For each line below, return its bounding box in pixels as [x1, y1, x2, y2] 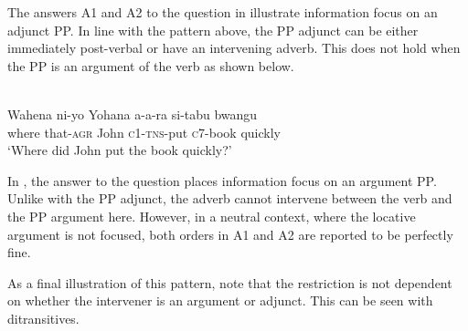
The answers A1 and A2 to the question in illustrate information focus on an [7, 3, 438, 21]
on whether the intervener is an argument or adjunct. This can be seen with [7, 291, 433, 310]
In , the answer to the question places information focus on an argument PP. [7, 171, 437, 190]
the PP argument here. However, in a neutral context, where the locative [7, 206, 416, 225]
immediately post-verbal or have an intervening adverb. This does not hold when [7, 38, 461, 57]
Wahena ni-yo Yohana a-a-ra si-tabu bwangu [7, 104, 258, 123]
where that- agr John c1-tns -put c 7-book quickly [7, 122, 281, 141]
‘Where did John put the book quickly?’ [7, 140, 232, 160]
